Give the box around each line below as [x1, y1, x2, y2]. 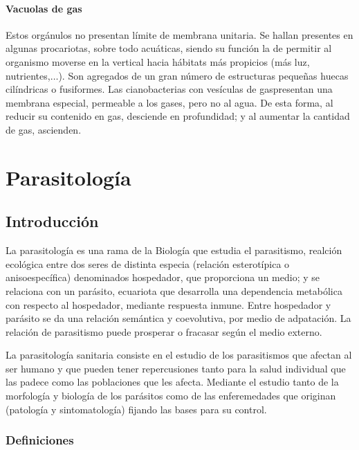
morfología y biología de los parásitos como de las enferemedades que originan [6, 388, 336, 403]
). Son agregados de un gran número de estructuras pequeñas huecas [58, 68, 349, 82]
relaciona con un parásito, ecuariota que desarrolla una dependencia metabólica [6, 283, 342, 298]
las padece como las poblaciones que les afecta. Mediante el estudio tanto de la [6, 375, 339, 389]
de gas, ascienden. [6, 122, 82, 136]
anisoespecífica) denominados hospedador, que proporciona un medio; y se [6, 270, 320, 285]
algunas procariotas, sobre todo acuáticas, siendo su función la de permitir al [6, 41, 332, 55]
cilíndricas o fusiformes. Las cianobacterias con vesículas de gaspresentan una [6, 82, 333, 96]
